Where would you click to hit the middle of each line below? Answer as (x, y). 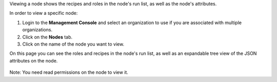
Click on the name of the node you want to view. (73, 44)
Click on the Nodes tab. (47, 37)
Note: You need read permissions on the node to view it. (69, 72)
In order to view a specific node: (44, 13)
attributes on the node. (34, 60)
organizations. (37, 30)
